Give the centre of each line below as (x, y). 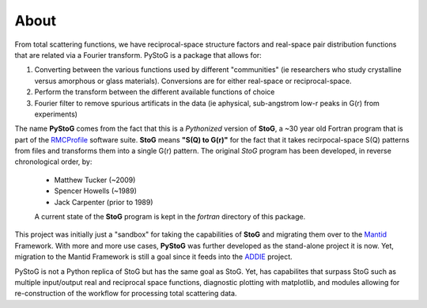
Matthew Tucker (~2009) (95, 180)
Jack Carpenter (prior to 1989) (104, 202)
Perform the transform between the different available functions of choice (155, 92)
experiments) (56, 114)
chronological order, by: (53, 162)
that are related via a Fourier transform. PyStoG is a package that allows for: (138, 55)
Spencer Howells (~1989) (96, 191)
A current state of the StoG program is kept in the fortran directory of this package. (170, 217)
